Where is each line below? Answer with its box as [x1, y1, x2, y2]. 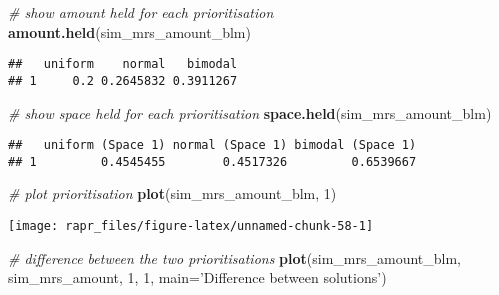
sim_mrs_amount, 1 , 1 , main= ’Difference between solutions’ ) [8, 267, 387, 288]
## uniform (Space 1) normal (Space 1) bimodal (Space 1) [8, 138, 417, 153]
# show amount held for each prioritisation [8, 2, 274, 22]
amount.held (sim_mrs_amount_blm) [8, 21, 251, 42]
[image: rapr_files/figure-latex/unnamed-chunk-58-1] [8, 219, 374, 233]
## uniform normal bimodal [8, 57, 238, 72]
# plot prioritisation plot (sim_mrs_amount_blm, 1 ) [8, 183, 337, 204]
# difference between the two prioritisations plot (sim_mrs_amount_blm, [8, 247, 461, 268]
